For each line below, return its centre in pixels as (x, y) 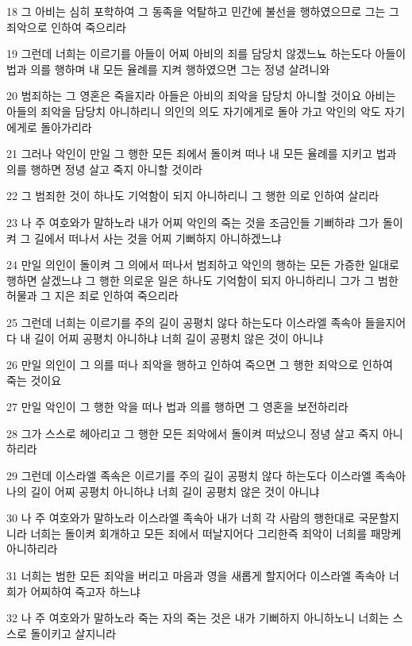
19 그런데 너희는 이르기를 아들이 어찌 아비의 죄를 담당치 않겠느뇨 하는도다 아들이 (206, 54)
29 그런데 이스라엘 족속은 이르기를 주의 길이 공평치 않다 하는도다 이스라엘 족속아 (206, 476)
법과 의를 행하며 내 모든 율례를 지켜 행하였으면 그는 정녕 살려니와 (168, 69)
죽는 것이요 (34, 380)
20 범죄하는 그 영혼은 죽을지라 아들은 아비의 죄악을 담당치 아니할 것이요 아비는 (201, 96)
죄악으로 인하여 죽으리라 (67, 27)
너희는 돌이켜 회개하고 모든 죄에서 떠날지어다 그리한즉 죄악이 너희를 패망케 (216, 533)
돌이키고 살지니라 (73, 633)
